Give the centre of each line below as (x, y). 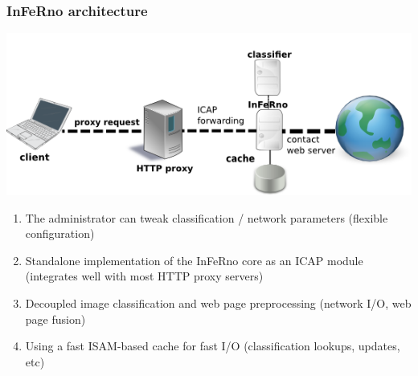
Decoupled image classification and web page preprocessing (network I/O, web (218, 302)
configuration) (60, 233)
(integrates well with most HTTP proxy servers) (144, 276)
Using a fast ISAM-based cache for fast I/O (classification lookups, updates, (213, 346)
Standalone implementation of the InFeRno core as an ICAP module (194, 260)
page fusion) (55, 319)
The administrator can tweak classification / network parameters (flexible (207, 217)
